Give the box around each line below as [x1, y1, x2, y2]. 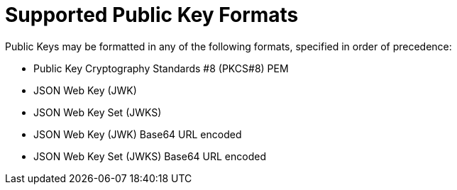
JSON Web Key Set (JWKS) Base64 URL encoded [33, 150, 266, 162]
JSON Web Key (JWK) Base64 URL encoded [33, 128, 242, 140]
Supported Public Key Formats [5, 3, 299, 27]
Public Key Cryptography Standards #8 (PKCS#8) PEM [33, 62, 289, 74]
